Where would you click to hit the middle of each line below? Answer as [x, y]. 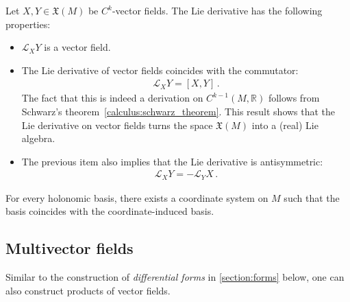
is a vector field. [77, 47]
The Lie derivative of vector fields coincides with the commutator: [160, 70]
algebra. [38, 138]
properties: [28, 24]
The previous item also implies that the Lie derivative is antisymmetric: [172, 161]
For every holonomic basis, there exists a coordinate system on [137, 197]
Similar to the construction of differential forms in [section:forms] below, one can [175, 277]
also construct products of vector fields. [88, 290]
